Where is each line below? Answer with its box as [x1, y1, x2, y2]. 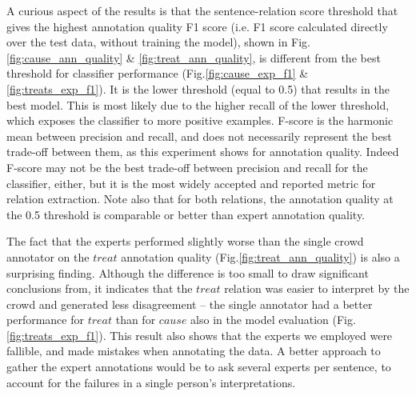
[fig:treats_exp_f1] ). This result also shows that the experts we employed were [6, 326, 393, 343]
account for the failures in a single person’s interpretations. [6, 374, 296, 390]
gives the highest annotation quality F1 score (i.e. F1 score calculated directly [6, 18, 388, 34]
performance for [6, 311, 84, 328]
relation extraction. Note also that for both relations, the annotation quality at [6, 190, 394, 207]
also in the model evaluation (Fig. [190, 311, 356, 328]
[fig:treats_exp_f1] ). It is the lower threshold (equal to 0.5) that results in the [6, 80, 390, 97]
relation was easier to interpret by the [224, 280, 410, 297]
